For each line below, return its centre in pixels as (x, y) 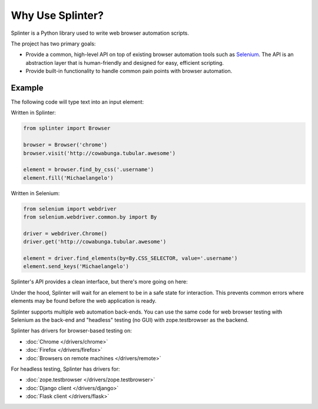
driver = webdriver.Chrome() (65, 233)
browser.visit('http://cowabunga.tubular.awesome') (100, 153)
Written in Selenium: (35, 193)
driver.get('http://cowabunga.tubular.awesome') (95, 242)
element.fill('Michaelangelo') (69, 178)
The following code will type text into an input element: (77, 102)
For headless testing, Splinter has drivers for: (65, 369)
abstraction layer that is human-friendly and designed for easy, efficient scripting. (125, 62)
